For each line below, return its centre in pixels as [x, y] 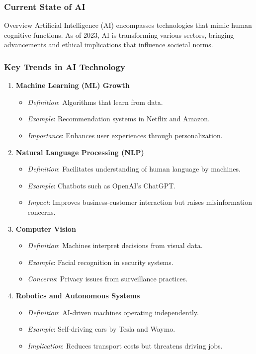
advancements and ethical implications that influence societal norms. [109, 44]
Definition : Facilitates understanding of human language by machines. [134, 169]
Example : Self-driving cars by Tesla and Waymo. [101, 329]
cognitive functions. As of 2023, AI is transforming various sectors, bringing [119, 35]
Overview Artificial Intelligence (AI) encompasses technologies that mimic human [128, 25]
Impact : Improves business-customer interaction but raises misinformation [140, 202]
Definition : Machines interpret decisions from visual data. [115, 245]
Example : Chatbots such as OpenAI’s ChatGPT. [102, 185]
